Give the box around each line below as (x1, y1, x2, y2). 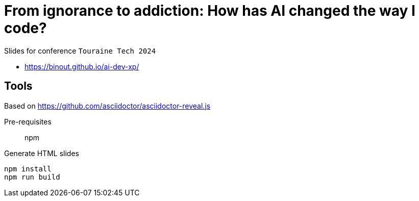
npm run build (4, 172, 60, 181)
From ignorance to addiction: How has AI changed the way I (4, 2, 415, 19)
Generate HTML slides (4, 148, 79, 158)
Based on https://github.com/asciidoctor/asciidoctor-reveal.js (4, 101, 211, 110)
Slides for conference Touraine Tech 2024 (4, 46, 156, 55)
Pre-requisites (4, 117, 52, 126)
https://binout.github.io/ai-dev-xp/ (24, 62, 139, 71)
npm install (4, 164, 52, 173)
